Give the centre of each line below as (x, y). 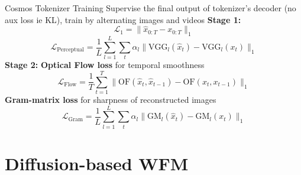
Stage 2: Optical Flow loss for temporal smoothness (105, 65)
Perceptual (71, 50)
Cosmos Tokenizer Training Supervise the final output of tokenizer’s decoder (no (150, 8)
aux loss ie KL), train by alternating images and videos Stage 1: (123, 19)
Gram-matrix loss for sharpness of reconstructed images (111, 100)
